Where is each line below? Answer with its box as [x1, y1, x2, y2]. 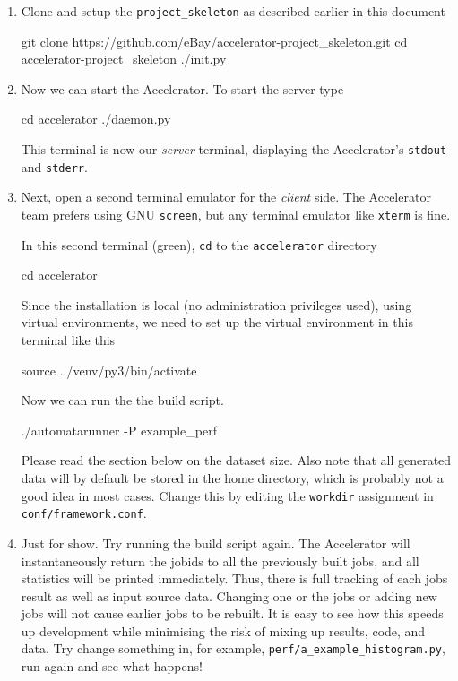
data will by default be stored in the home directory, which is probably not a [21, 469, 444, 487]
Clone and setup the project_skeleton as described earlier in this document [21, 2, 445, 20]
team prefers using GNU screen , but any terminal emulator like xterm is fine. [21, 204, 451, 223]
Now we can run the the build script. [21, 391, 224, 409]
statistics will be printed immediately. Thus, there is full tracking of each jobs [21, 569, 448, 588]
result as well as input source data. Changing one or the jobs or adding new [21, 586, 437, 605]
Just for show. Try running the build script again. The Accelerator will [21, 533, 410, 552]
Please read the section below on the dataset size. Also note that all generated [21, 451, 452, 470]
